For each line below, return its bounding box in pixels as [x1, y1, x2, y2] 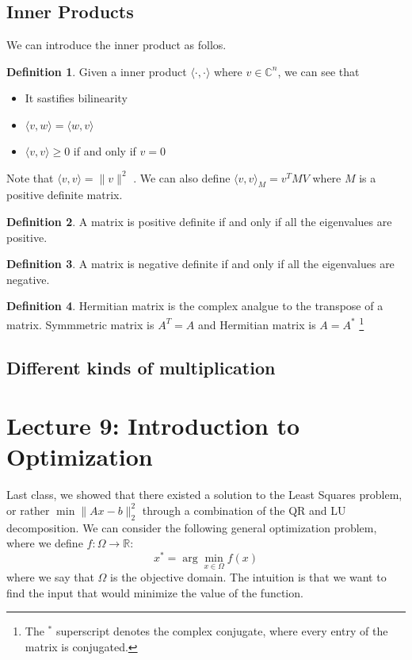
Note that [6, 169, 54, 186]
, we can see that [277, 63, 360, 79]
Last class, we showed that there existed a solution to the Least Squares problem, [6, 486, 402, 503]
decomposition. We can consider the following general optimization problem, [6, 519, 377, 535]
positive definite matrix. [6, 186, 123, 203]
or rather [6, 501, 50, 518]
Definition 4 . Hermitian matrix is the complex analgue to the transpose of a [6, 297, 383, 314]
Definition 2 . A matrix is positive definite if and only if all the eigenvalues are [6, 213, 392, 229]
